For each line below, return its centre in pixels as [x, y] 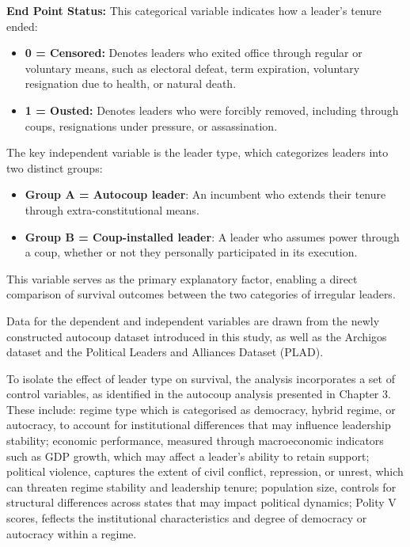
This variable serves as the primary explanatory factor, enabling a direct [182, 278]
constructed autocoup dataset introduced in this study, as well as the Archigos [197, 336]
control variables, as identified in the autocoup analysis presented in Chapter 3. [199, 394]
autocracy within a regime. [72, 533]
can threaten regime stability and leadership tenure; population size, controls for [201, 486]
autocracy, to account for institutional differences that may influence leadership [199, 425]
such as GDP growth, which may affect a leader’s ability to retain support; [188, 456]
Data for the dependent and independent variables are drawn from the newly [193, 320]
